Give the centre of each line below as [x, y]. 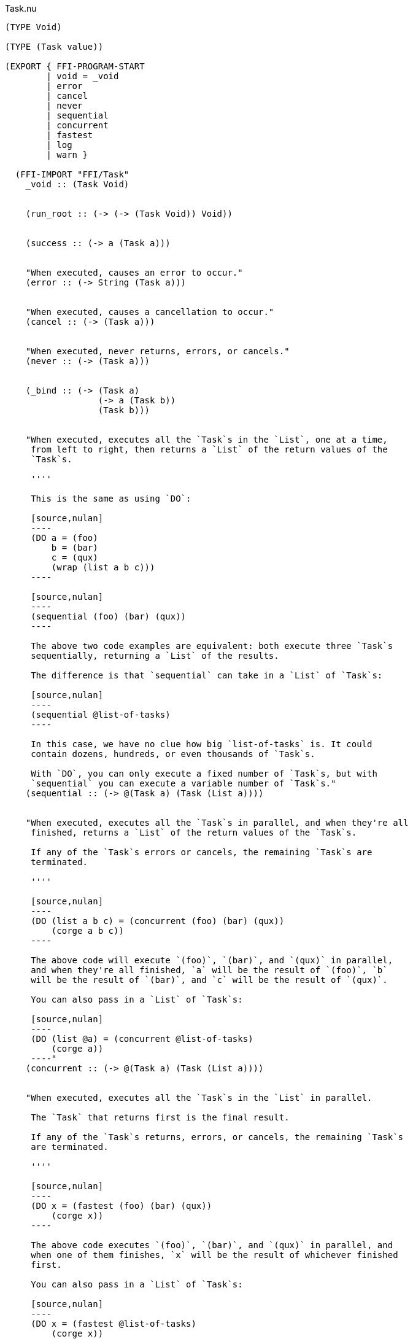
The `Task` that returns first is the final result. [160, 1117]
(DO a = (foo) [64, 538]
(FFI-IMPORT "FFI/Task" [72, 174]
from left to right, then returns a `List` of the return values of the [209, 449]
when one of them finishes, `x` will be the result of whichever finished [214, 1255]
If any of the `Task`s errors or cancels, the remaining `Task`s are [202, 852]
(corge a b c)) [87, 931]
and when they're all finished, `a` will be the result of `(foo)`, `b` [209, 970]
